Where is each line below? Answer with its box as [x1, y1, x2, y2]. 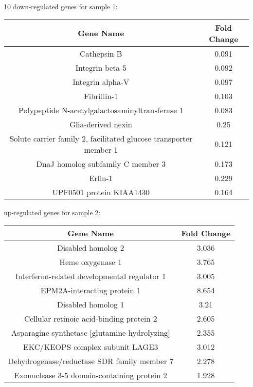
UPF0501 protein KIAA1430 [52, 186, 150, 198]
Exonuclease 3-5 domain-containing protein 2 [14, 369, 167, 381]
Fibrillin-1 [84, 90, 118, 102]
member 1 [84, 143, 118, 155]
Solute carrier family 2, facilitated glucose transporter [9, 132, 193, 144]
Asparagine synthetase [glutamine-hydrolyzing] [11, 327, 170, 339]
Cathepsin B [79, 47, 122, 59]
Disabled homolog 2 [57, 242, 125, 254]
